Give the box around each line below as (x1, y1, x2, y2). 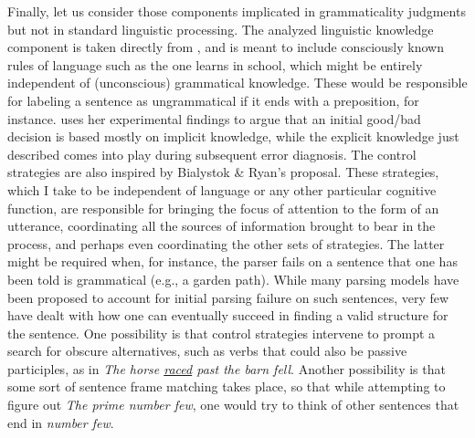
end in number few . (7, 412, 114, 432)
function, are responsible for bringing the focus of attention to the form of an (7, 198, 439, 217)
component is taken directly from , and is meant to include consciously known (7, 37, 444, 57)
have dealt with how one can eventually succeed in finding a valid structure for (7, 306, 449, 325)
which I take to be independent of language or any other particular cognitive (7, 180, 437, 199)
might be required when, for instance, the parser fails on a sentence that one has (7, 252, 458, 271)
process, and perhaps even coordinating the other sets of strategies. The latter (7, 234, 445, 253)
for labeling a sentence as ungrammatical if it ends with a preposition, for (7, 90, 419, 109)
